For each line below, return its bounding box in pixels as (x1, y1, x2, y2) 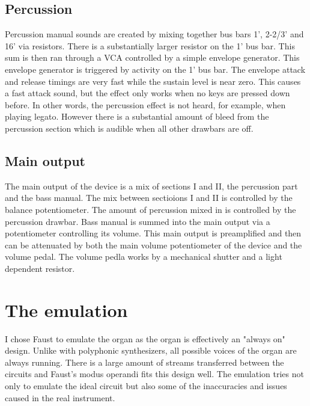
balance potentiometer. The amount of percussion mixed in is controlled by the (5, 203, 296, 215)
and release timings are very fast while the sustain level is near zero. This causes (5, 75, 301, 87)
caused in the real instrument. (5, 391, 115, 404)
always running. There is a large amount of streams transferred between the (5, 355, 284, 368)
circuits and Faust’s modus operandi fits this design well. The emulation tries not (5, 368, 304, 380)
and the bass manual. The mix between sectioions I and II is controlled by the (5, 191, 293, 204)
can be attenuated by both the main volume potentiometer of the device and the (5, 238, 302, 251)
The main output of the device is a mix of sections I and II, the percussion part (5, 179, 298, 192)
